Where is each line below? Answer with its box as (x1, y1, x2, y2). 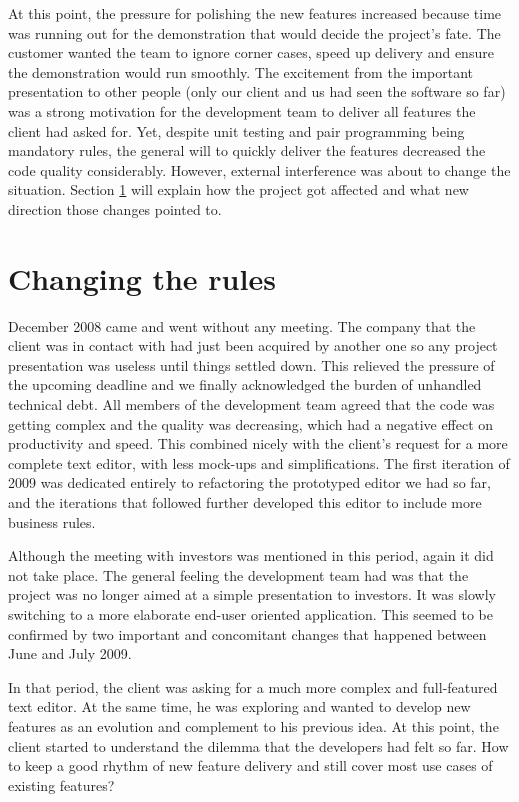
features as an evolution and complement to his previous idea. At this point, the (8, 715, 499, 736)
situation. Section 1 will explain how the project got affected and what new (8, 179, 469, 200)
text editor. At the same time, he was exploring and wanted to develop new (8, 696, 471, 717)
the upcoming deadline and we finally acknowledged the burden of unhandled (8, 374, 482, 395)
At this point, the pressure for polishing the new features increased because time (8, 3, 502, 23)
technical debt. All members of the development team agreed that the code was (8, 394, 495, 415)
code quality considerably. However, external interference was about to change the (8, 159, 511, 180)
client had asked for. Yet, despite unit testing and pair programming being (8, 120, 465, 141)
